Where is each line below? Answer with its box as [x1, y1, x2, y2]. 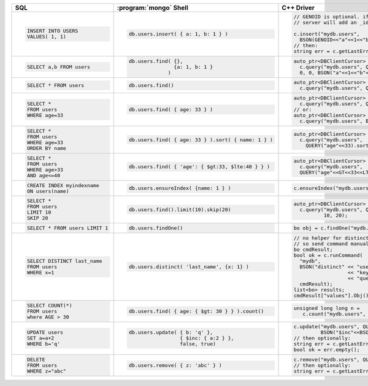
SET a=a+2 [26, 335, 55, 342]
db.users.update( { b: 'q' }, [129, 329, 213, 336]
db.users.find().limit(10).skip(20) [129, 206, 231, 213]
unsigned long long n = [293, 305, 360, 312]
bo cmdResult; [293, 246, 333, 253]
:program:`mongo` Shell [117, 4, 188, 12]
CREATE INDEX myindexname [26, 182, 99, 188]
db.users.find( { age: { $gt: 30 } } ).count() [129, 307, 264, 314]
